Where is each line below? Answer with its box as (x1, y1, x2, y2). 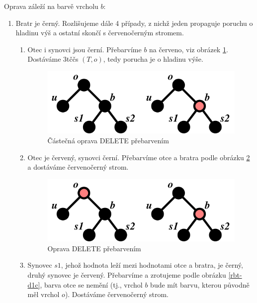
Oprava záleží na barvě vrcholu (4, 1, 98, 11)
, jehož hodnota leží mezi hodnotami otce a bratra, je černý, (61, 260, 243, 270)
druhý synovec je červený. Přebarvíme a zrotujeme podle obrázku (27, 270, 226, 280)
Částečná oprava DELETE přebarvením (47, 135, 169, 146)
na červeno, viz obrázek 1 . (149, 44, 228, 54)
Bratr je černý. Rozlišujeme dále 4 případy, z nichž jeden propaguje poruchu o (15, 17, 253, 28)
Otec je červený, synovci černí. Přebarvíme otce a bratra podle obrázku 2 (27, 152, 250, 162)
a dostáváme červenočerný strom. (27, 162, 129, 172)
